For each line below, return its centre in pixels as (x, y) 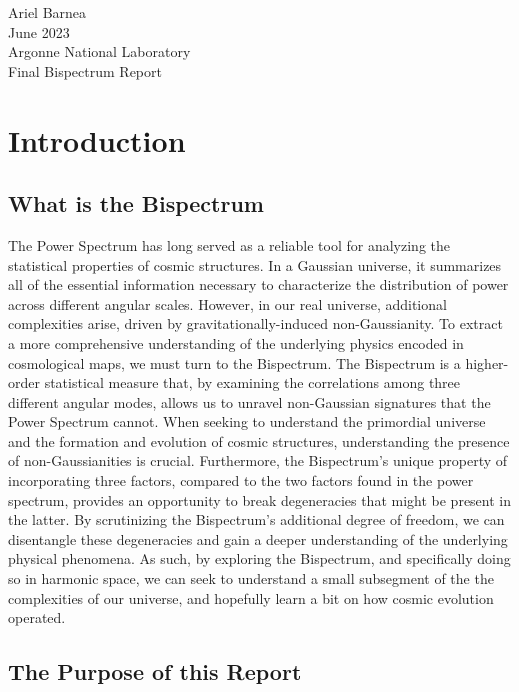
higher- (487, 362)
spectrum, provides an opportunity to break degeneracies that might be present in (260, 499)
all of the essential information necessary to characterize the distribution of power (258, 284)
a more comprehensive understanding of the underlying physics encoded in (236, 342)
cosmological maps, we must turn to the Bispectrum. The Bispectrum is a (234, 362)
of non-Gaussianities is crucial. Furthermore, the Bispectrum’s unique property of (258, 460)
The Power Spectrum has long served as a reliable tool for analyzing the (229, 244)
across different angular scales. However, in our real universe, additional (227, 303)
